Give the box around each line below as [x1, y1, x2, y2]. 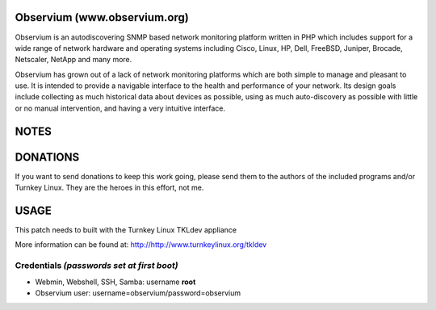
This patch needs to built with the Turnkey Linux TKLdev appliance [15, 225, 237, 235]
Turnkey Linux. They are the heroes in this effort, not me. [15, 182, 204, 193]
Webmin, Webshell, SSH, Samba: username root [35, 277, 196, 287]
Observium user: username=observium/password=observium [35, 288, 241, 298]
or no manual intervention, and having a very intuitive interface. [15, 103, 226, 113]
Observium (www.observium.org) [15, 10, 189, 24]
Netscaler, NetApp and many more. [15, 55, 132, 65]
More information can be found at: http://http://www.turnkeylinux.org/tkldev [15, 240, 267, 249]
